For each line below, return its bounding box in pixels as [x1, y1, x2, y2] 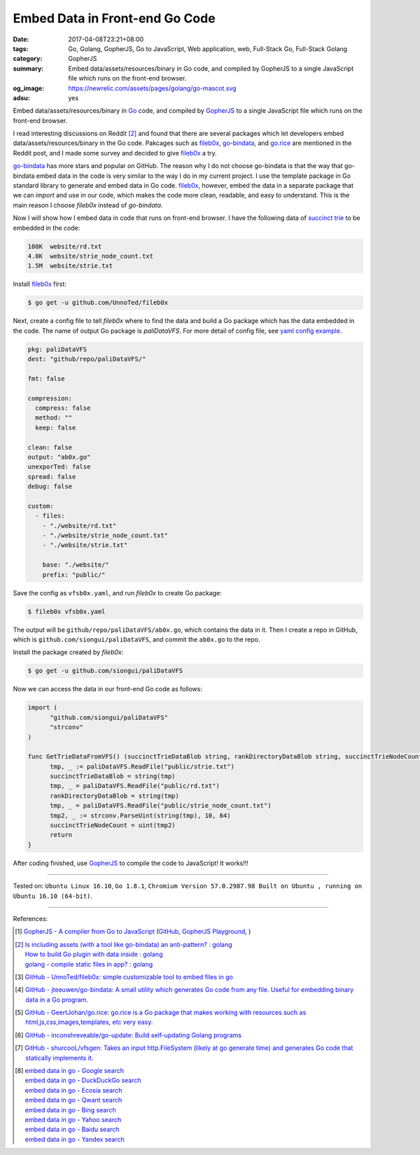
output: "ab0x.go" [27, 452, 91, 461]
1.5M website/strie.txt [27, 262, 113, 270]
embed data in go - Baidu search [24, 1125, 120, 1134]
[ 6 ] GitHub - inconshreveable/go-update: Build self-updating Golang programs [15, 1030, 241, 1039]
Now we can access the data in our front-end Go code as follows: [13, 685, 203, 693]
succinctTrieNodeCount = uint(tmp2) [50, 822, 176, 829]
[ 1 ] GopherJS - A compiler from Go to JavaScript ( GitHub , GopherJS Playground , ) [15, 927, 251, 936]
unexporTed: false [27, 463, 91, 471]
